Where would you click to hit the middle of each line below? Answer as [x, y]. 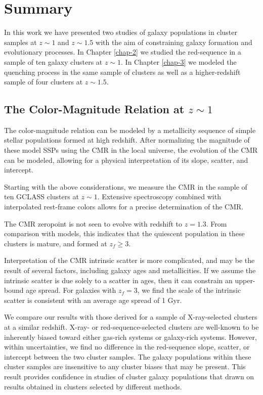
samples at [20, 42]
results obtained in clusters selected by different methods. [93, 386]
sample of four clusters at [43, 82]
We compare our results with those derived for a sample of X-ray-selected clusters [131, 317]
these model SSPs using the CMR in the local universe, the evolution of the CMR [131, 150]
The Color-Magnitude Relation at [94, 109]
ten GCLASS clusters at [41, 196]
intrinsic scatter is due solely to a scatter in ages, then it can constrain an [118, 280]
